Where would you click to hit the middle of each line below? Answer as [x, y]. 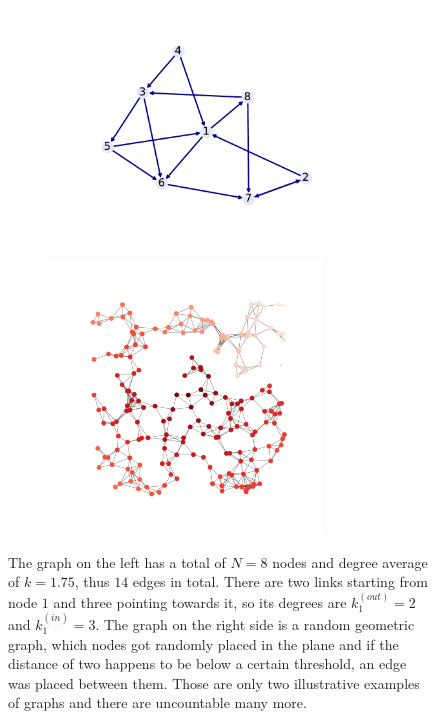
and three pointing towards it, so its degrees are [200, 601]
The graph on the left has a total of [117, 561]
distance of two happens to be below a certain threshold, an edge [207, 663]
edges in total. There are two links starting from [280, 581]
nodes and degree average [350, 561]
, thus [92, 581]
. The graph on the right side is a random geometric [255, 623]
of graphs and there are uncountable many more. [157, 702]
